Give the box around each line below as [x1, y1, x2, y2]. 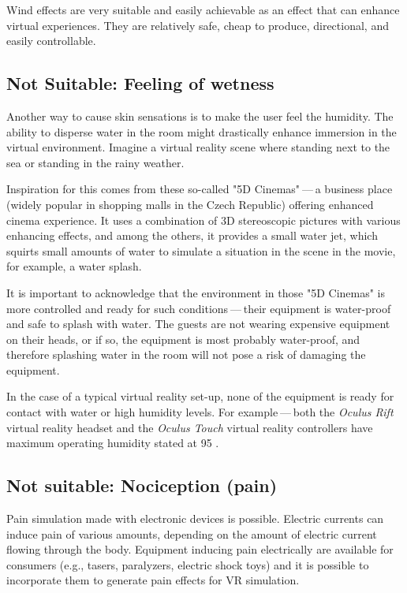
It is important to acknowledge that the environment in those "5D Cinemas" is [6, 284, 386, 300]
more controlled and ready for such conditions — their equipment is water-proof [6, 300, 391, 316]
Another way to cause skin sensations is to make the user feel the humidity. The [6, 107, 394, 124]
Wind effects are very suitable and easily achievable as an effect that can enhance [6, 2, 400, 17]
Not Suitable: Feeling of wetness [6, 71, 274, 95]
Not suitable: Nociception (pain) [6, 473, 278, 498]
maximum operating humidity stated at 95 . [6, 434, 219, 451]
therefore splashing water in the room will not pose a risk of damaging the [6, 346, 366, 363]
